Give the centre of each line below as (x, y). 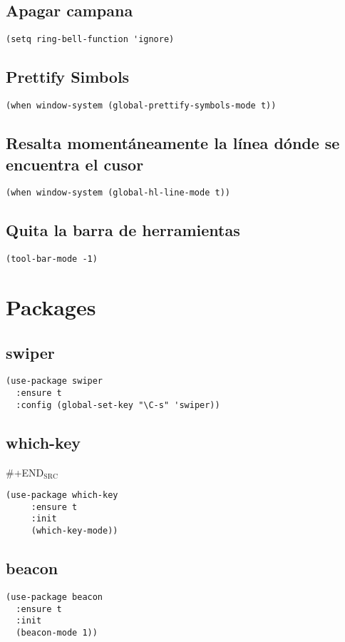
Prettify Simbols (68, 77)
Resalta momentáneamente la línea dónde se (173, 143)
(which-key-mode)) (74, 531)
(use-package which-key (62, 495)
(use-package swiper (55, 381)
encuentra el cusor (75, 164)
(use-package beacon (55, 597)
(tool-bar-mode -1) (52, 259)
